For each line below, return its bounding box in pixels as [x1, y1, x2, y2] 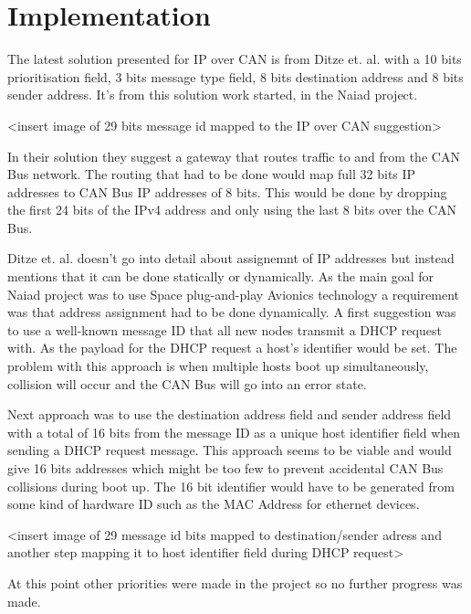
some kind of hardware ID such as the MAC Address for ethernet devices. [7, 494, 420, 513]
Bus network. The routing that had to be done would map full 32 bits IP [7, 164, 416, 184]
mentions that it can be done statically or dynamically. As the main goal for [7, 267, 434, 286]
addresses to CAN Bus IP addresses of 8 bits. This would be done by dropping [7, 182, 447, 201]
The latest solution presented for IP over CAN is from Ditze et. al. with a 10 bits [7, 49, 462, 69]
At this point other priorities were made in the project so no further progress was [7, 573, 463, 592]
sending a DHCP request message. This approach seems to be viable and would [7, 440, 452, 460]
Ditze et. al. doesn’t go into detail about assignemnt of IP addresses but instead [7, 249, 455, 268]
